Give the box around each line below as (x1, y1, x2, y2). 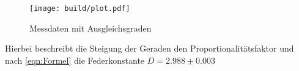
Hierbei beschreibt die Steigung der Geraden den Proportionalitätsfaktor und (5, 42, 294, 55)
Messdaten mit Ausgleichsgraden (29, 21, 152, 34)
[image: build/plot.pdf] (29, 4, 130, 13)
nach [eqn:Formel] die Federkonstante (5, 53, 145, 66)
